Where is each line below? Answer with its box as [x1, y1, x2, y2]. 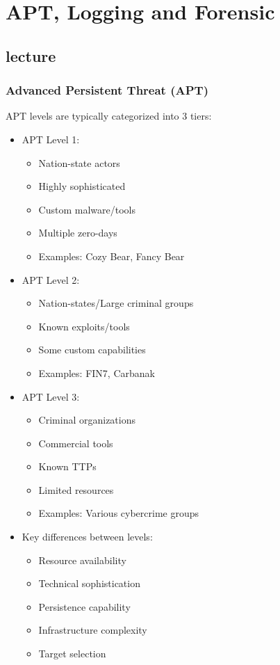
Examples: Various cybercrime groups [38, 506, 199, 520]
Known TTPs [38, 459, 97, 474]
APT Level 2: [22, 272, 80, 287]
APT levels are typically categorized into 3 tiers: [6, 109, 212, 123]
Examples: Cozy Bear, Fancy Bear [38, 248, 185, 263]
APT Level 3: [22, 389, 80, 403]
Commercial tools [38, 435, 113, 450]
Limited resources [38, 482, 114, 497]
